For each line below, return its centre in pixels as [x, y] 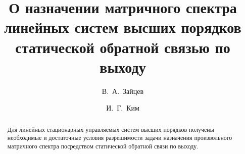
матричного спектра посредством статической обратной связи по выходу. [103, 146]
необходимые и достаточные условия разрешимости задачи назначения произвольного [120, 138]
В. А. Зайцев [123, 91]
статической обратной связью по [123, 47]
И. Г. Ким [123, 108]
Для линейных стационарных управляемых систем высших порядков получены [111, 129]
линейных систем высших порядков [123, 27]
